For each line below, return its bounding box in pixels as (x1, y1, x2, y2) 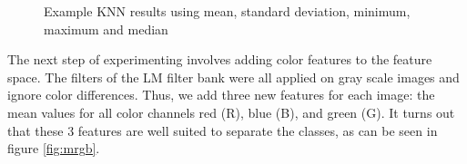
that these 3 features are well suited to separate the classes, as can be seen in (7, 121, 438, 140)
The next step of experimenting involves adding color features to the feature (7, 50, 432, 69)
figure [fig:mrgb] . (7, 139, 100, 158)
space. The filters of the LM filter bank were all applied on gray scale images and (7, 67, 460, 86)
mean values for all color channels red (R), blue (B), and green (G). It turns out (7, 102, 455, 121)
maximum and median (44, 19, 168, 38)
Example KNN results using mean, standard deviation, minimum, (44, 2, 411, 20)
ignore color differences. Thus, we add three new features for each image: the (7, 85, 435, 104)
